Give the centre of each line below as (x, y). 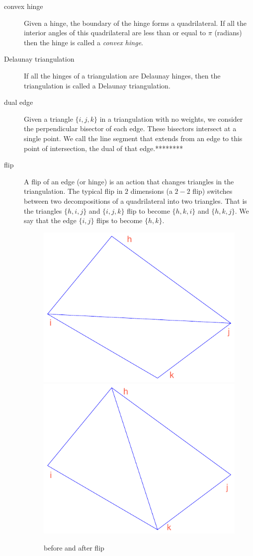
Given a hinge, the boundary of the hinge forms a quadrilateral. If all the (135, 23)
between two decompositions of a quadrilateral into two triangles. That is (135, 200)
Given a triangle (48, 119)
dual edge (19, 102)
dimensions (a (151, 191)
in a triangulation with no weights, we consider (171, 119)
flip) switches (212, 191)
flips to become (120, 220)
